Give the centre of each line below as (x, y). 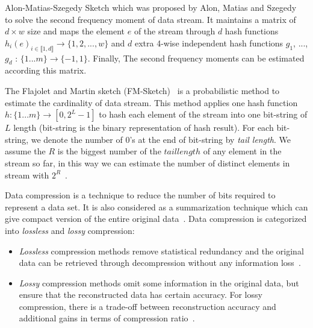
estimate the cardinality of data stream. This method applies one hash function (151, 102)
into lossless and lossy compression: (70, 230)
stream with (27, 175)
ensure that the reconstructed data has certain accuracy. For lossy (141, 295)
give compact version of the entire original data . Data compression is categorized (156, 219)
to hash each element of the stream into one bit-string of (203, 114)
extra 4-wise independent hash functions (209, 43)
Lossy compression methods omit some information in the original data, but (159, 282)
